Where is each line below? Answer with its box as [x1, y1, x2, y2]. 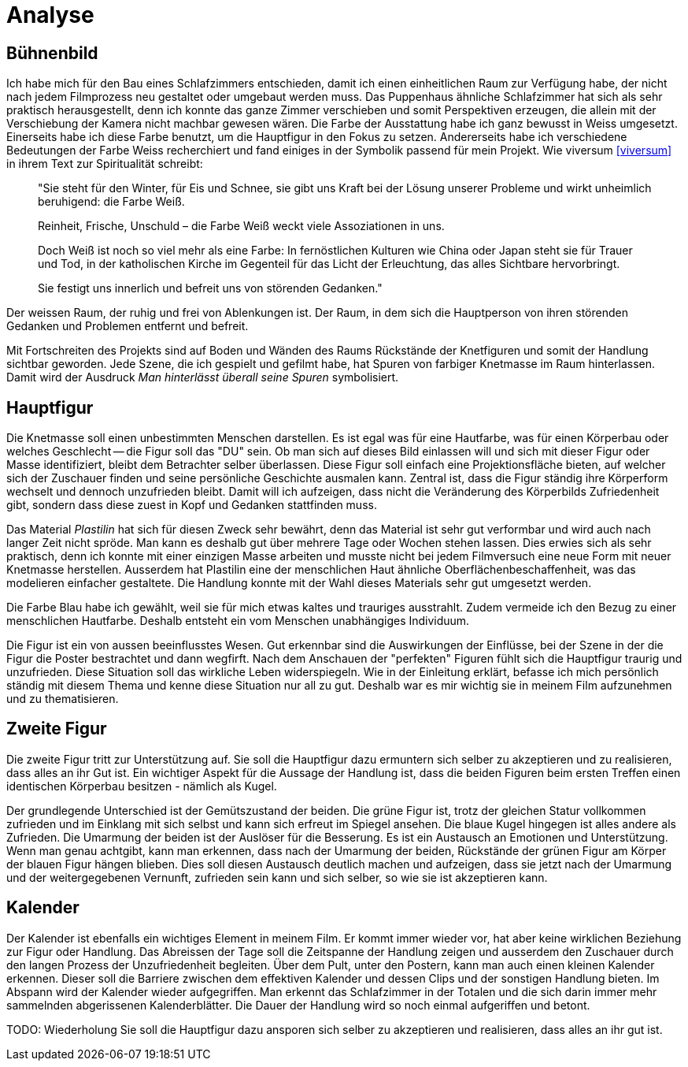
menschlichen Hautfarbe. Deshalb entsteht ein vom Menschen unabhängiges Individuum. [6, 614, 470, 628]
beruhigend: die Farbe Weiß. [38, 195, 185, 209]
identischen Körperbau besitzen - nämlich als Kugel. [6, 779, 277, 793]
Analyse [6, 2, 94, 28]
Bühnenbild [6, 43, 98, 63]
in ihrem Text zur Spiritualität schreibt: [6, 157, 203, 171]
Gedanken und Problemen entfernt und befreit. [6, 319, 249, 333]
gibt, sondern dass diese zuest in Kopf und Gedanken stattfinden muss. [6, 498, 377, 512]
